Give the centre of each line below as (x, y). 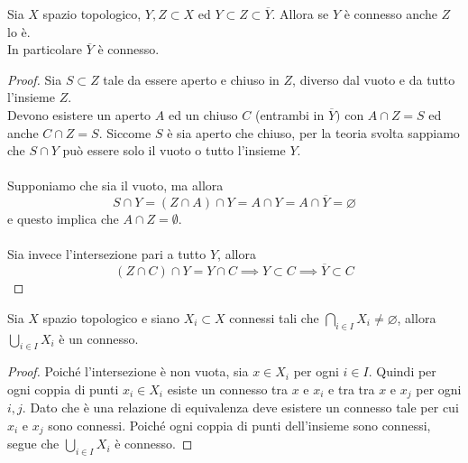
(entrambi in (289, 114)
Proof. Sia (35, 79)
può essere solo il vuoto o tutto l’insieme (174, 150)
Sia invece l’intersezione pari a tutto (107, 254)
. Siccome (125, 132)
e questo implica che (63, 219)
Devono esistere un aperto (79, 114)
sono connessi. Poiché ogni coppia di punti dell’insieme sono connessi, (239, 425)
